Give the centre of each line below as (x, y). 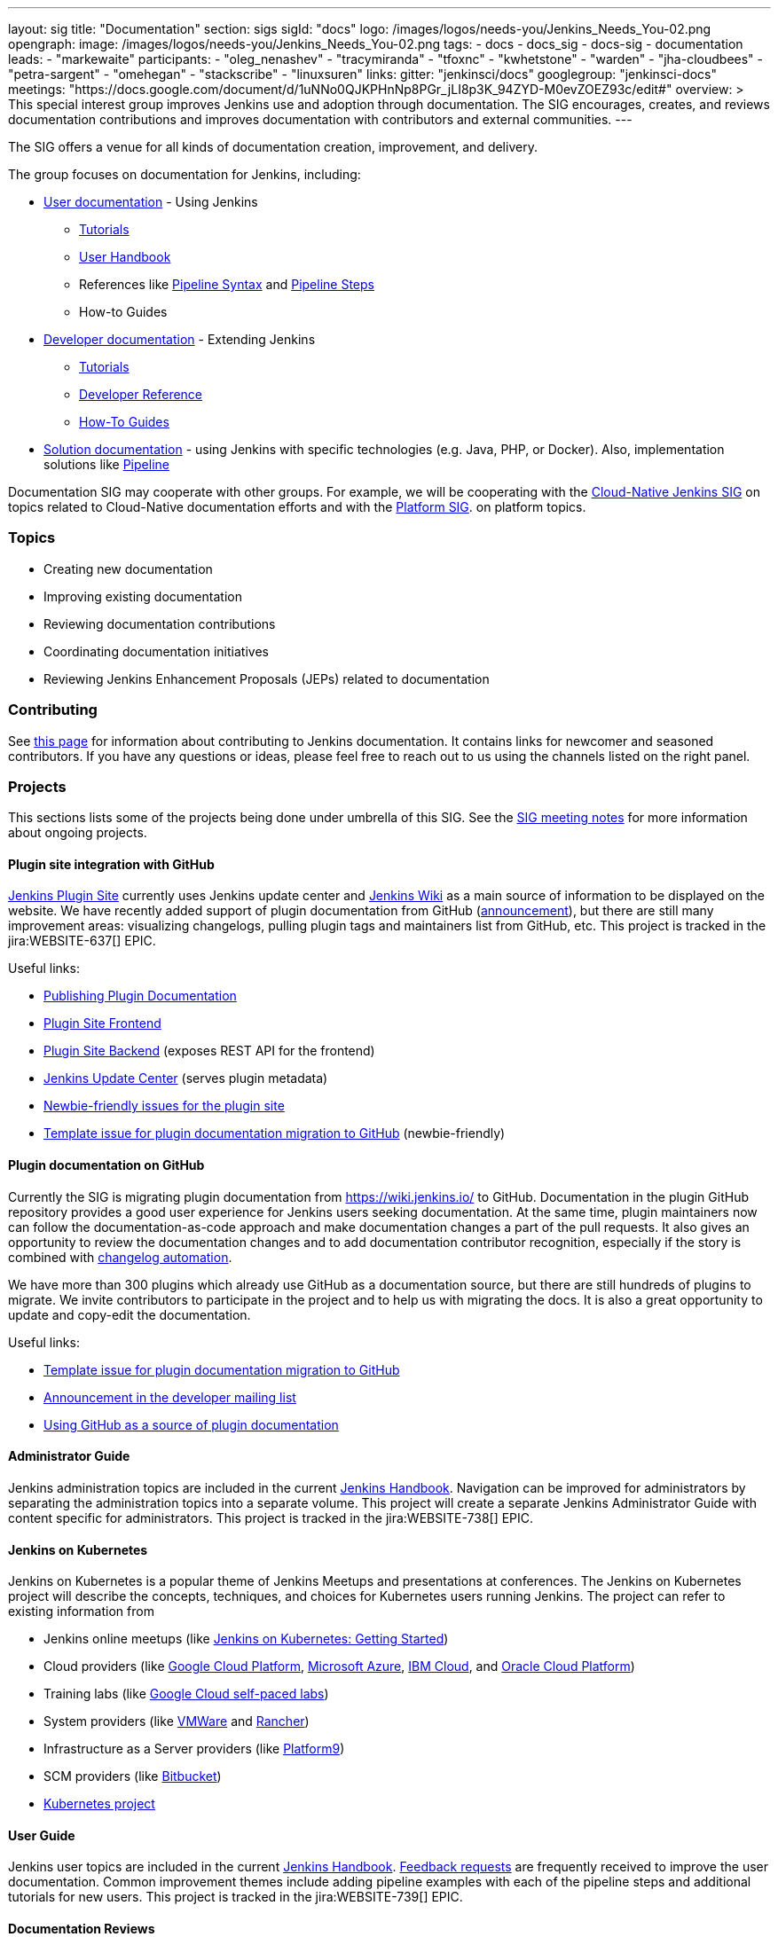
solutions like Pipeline (106, 464)
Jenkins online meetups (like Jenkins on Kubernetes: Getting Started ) (246, 1639)
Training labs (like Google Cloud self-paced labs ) (186, 1694)
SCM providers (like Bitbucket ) (133, 1776)
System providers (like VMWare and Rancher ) (177, 1721)
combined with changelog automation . (120, 1257)
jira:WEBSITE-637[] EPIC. (82, 941)
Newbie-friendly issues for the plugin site (164, 1106)
